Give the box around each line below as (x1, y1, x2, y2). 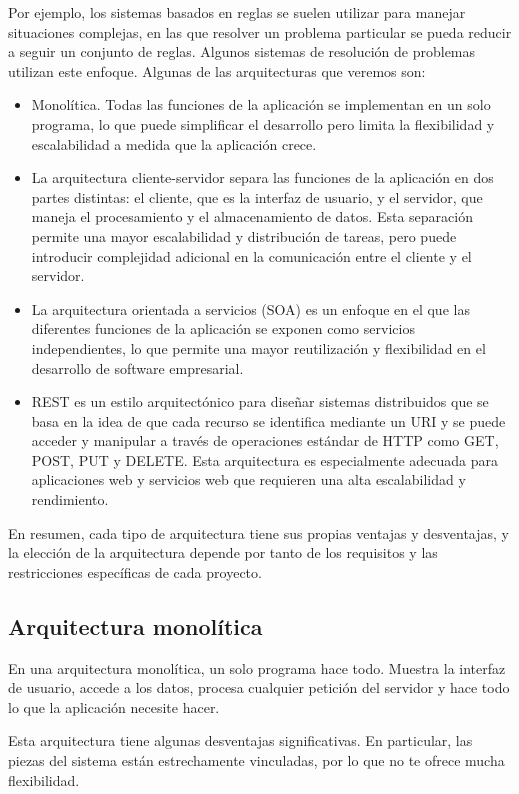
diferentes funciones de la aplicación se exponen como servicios (31, 318, 415, 339)
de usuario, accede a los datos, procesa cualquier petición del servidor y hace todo (8, 677, 510, 698)
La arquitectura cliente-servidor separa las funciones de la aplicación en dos (31, 167, 494, 188)
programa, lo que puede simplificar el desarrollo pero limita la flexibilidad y (31, 113, 495, 134)
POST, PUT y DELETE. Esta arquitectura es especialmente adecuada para (31, 449, 499, 470)
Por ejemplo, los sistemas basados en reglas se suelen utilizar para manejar (8, 2, 466, 22)
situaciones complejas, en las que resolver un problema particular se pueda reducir (8, 21, 512, 42)
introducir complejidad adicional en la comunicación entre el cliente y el (31, 245, 472, 266)
